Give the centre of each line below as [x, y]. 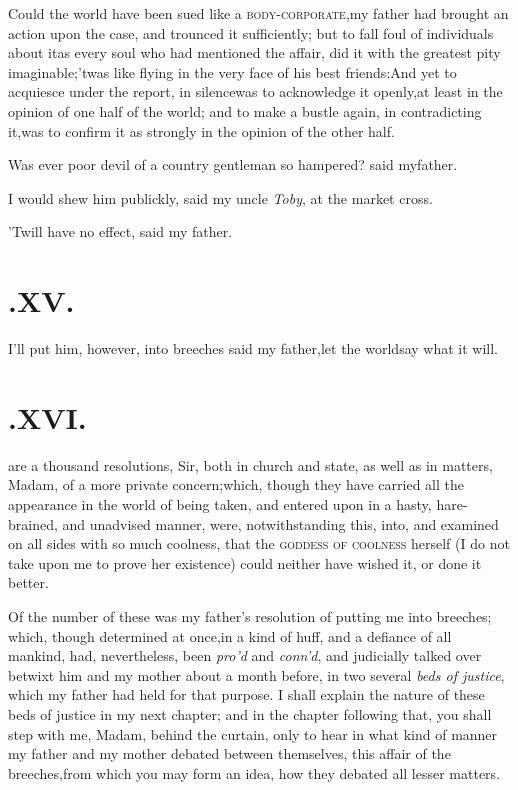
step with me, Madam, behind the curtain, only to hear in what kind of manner [253, 733]
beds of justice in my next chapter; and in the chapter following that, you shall [250, 713]
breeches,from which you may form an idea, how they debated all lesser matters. [254, 772]
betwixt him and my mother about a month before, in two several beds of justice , [256, 674]
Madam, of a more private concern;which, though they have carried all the [236, 484]
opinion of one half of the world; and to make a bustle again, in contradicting [245, 110]
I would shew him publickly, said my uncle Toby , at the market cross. [220, 197]
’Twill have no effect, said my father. [120, 231]
